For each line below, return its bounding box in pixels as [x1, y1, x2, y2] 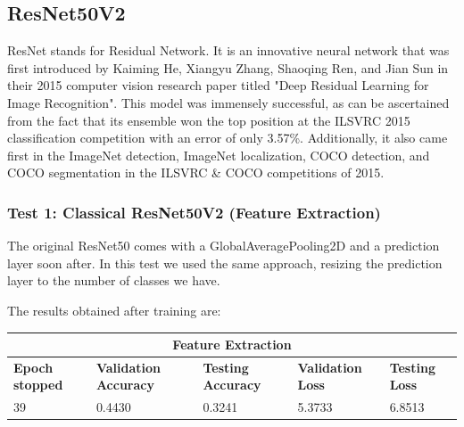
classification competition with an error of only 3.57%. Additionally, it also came [7, 128, 448, 147]
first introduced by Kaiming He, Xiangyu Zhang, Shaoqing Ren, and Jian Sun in [7, 58, 449, 77]
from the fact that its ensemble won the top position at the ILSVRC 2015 [7, 111, 410, 129]
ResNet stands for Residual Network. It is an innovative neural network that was [7, 41, 450, 60]
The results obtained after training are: [7, 300, 221, 319]
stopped [13, 375, 63, 394]
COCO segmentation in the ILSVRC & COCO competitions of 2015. [7, 163, 385, 182]
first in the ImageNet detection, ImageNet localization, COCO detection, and [7, 145, 430, 164]
